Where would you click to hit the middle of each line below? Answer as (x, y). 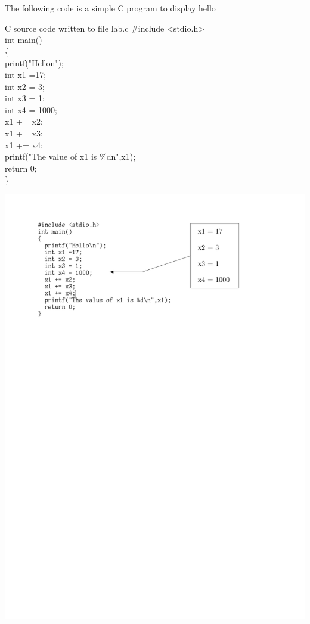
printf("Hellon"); (34, 63)
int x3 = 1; (25, 98)
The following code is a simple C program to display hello (110, 8)
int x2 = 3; (25, 86)
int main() (24, 40)
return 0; (21, 168)
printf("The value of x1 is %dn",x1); (70, 156)
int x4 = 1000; (31, 109)
